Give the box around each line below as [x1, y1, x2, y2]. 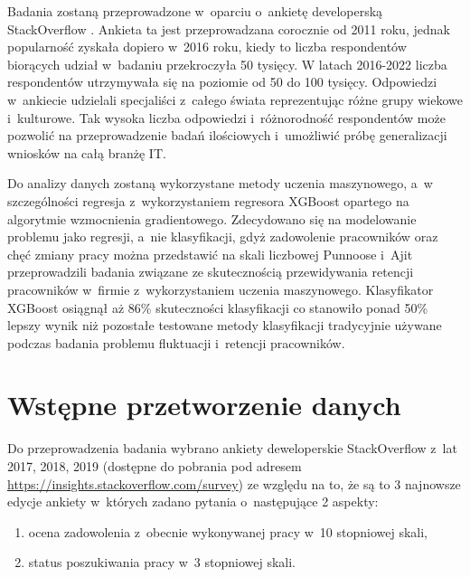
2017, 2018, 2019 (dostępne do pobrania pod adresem [7, 457, 302, 475]
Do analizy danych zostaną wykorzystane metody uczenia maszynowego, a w [7, 174, 433, 193]
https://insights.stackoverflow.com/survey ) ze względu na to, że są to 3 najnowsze [7, 474, 461, 493]
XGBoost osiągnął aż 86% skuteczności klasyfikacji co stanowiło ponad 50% [7, 298, 428, 317]
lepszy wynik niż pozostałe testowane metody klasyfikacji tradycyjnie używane [7, 316, 442, 335]
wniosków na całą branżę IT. [7, 143, 166, 162]
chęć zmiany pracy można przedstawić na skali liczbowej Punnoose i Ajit [7, 244, 413, 263]
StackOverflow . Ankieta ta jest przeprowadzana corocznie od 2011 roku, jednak [7, 19, 450, 38]
